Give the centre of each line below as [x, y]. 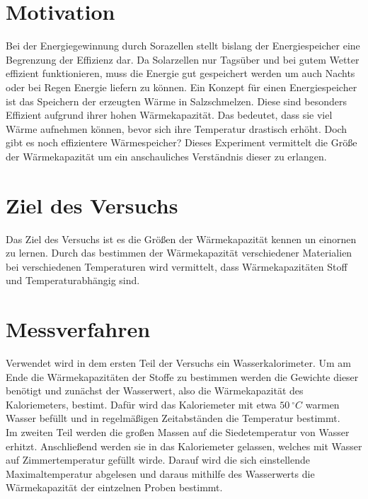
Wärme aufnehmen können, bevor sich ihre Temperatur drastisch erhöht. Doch [177, 128]
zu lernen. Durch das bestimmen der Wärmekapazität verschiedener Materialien [179, 253]
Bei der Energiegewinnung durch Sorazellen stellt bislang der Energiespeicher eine [183, 46]
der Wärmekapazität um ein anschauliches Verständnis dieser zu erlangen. [166, 156]
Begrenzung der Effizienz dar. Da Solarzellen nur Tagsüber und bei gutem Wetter [183, 59]
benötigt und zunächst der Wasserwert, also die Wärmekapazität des [155, 391]
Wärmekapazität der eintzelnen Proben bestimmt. [114, 487]
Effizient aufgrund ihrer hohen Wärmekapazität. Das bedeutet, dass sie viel [169, 115]
